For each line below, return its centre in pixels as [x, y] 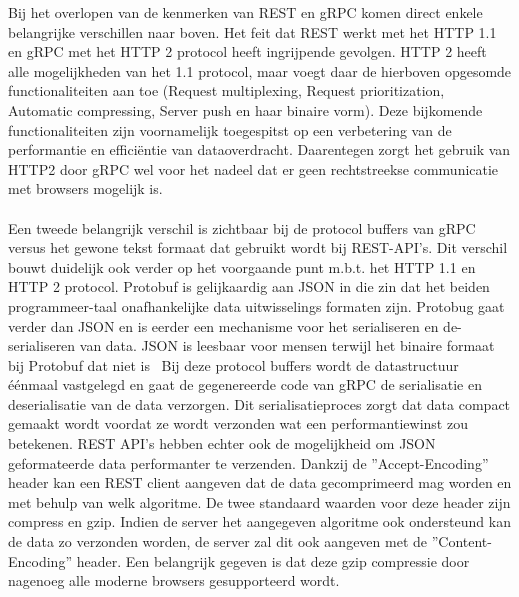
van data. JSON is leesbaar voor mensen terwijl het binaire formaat [287, 345]
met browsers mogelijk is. [85, 188]
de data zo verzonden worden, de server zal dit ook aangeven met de [218, 541]
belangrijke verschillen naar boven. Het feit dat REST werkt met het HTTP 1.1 [252, 31]
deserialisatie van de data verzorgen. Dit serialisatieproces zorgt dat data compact [259, 403]
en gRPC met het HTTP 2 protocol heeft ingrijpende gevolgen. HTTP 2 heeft [247, 51]
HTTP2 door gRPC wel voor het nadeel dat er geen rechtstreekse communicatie [253, 168]
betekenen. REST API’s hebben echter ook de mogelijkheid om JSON [222, 443]
